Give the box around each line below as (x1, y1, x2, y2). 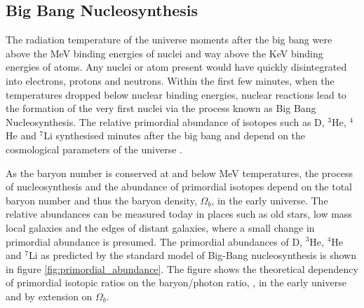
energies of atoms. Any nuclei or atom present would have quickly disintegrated (6, 59, 347, 74)
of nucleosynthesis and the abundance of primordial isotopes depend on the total (6, 179, 353, 194)
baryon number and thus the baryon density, (6, 192, 197, 207)
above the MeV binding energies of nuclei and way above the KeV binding (6, 45, 323, 60)
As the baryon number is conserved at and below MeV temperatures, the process (6, 165, 353, 180)
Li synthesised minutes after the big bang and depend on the (43, 128, 306, 143)
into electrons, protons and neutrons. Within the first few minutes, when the (6, 73, 335, 87)
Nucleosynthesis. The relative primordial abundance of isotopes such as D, (6, 114, 325, 129)
